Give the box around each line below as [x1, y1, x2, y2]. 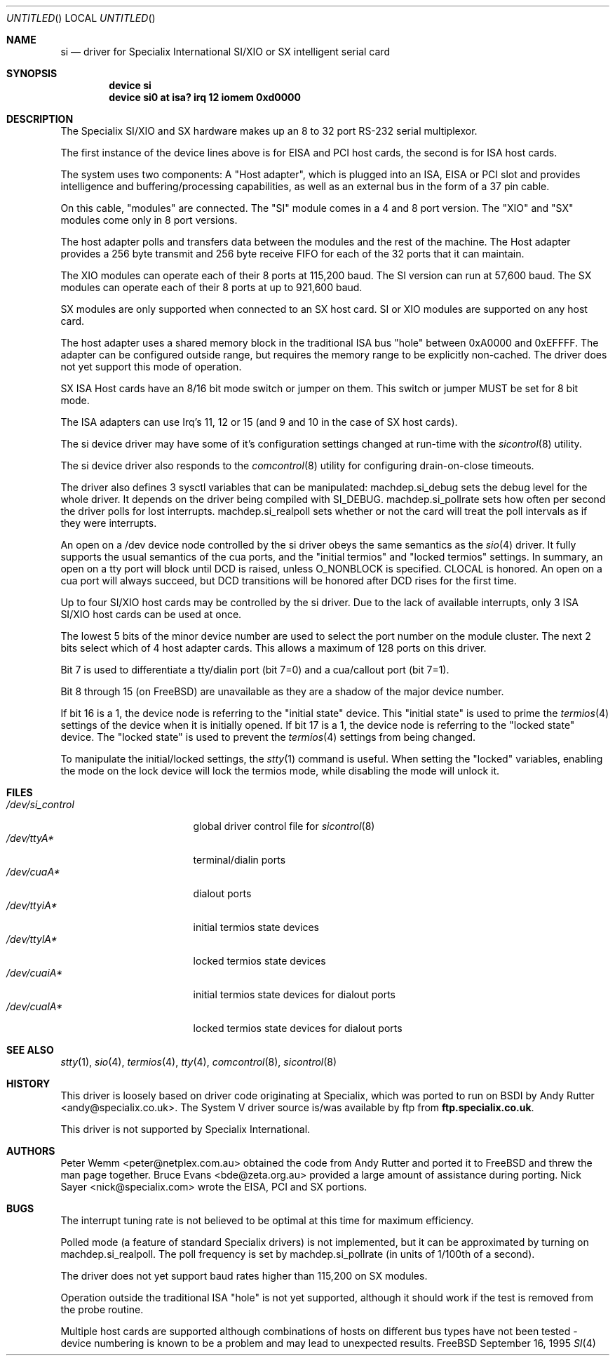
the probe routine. [60, 1303, 144, 1315]
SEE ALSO [6, 1044, 54, 1056]
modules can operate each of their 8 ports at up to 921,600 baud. [60, 281, 363, 293]
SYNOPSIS [6, 67, 58, 79]
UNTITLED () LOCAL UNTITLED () [6, 12, 156, 24]
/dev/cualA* [6, 1000, 63, 1012]
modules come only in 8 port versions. [60, 214, 238, 226]
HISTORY [6, 1078, 50, 1090]
